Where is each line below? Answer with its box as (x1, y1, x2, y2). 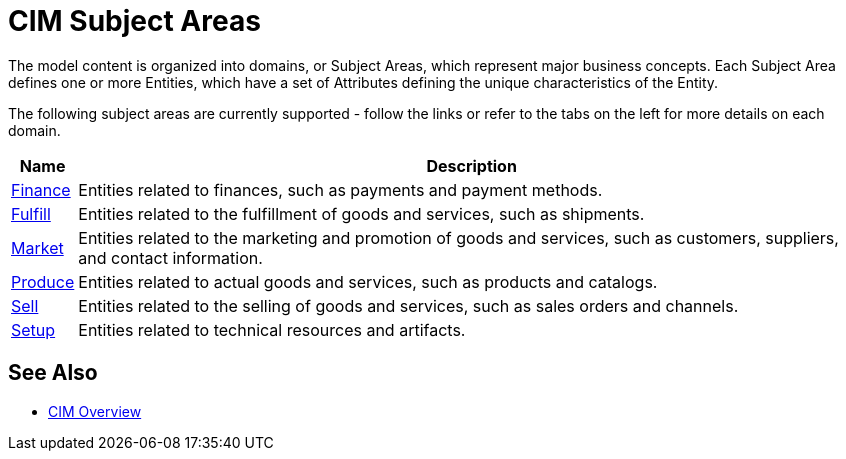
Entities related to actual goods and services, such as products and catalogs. (78, 271, 658, 292)
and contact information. (78, 247, 263, 268)
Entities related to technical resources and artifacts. (78, 319, 466, 340)
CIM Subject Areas (8, 4, 261, 38)
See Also (8, 360, 98, 386)
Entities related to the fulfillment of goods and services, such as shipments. (78, 203, 645, 224)
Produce (11, 271, 75, 292)
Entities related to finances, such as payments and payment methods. (78, 179, 603, 200)
